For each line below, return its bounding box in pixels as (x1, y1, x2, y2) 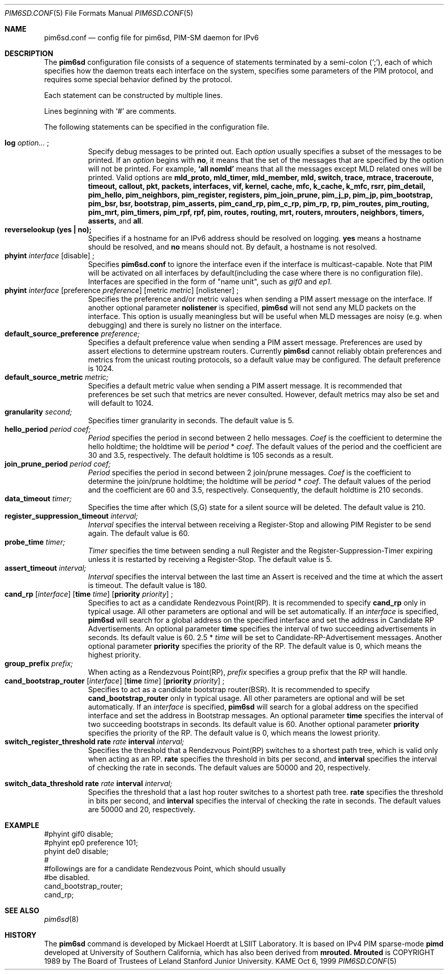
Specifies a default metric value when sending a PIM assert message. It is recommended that (88, 381, 403, 390)
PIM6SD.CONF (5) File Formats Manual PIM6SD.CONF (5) (5, 9, 194, 17)
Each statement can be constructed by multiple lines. (44, 91, 223, 100)
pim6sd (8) (44, 915, 79, 923)
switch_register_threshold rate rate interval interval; (5, 737, 184, 746)
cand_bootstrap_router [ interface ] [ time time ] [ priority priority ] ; (5, 676, 225, 685)
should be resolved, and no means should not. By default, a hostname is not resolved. (88, 242, 378, 251)
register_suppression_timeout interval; (5, 512, 138, 520)
